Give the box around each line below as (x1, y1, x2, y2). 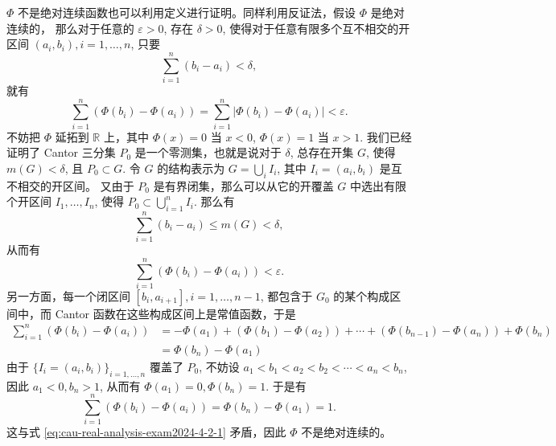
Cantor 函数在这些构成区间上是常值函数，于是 (55, 305, 296, 321)
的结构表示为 (157, 159, 225, 176)
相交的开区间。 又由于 (17, 177, 134, 194)
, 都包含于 (260, 287, 313, 304)
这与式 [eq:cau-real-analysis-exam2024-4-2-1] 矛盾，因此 (6, 423, 286, 440)
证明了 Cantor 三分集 (6, 144, 116, 161)
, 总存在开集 (290, 144, 354, 161)
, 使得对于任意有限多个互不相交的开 (222, 19, 410, 36)
